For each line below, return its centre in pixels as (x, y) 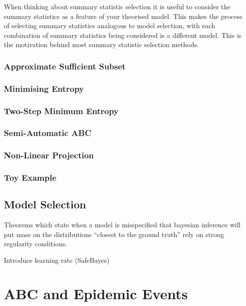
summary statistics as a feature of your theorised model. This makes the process (123, 16)
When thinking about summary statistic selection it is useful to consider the (117, 6)
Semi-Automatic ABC (48, 133)
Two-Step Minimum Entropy (61, 110)
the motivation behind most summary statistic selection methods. (101, 44)
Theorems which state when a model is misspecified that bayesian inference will (122, 225)
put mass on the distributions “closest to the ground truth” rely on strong (114, 234)
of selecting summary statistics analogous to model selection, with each (110, 25)
